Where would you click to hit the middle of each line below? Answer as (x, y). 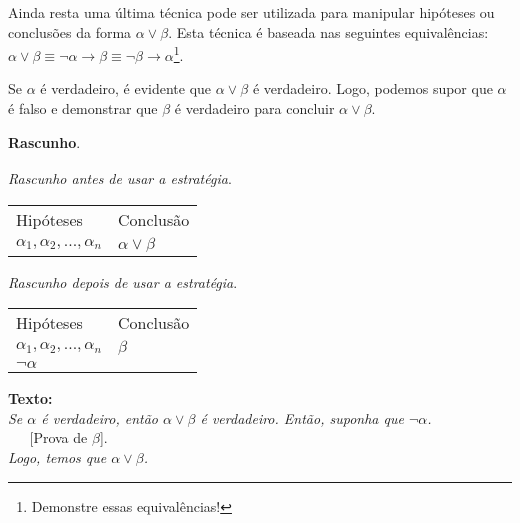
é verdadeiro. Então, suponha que (302, 417)
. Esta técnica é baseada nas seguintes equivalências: (328, 31)
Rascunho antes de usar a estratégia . (120, 177)
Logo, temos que (57, 457)
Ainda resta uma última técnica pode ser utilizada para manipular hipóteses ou (251, 12)
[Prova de (58, 437)
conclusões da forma (70, 31)
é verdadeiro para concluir (254, 108)
